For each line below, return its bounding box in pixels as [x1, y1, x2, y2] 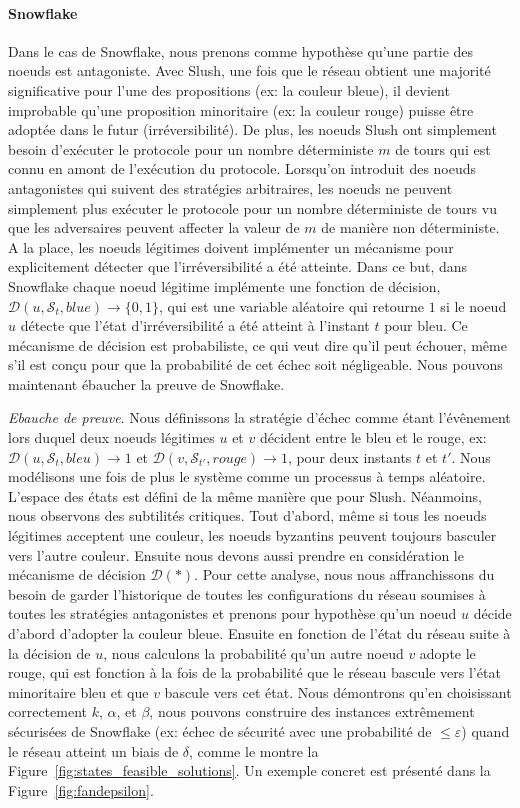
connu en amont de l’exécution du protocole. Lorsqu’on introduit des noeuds [8, 158, 477, 179]
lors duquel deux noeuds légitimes [8, 427, 215, 448]
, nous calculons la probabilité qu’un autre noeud [103, 642, 404, 663]
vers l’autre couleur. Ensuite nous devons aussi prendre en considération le [8, 544, 464, 565]
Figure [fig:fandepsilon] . [8, 779, 154, 800]
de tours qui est [395, 138, 491, 159]
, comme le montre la [189, 740, 319, 761]
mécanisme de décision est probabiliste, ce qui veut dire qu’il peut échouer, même [8, 334, 507, 355]
